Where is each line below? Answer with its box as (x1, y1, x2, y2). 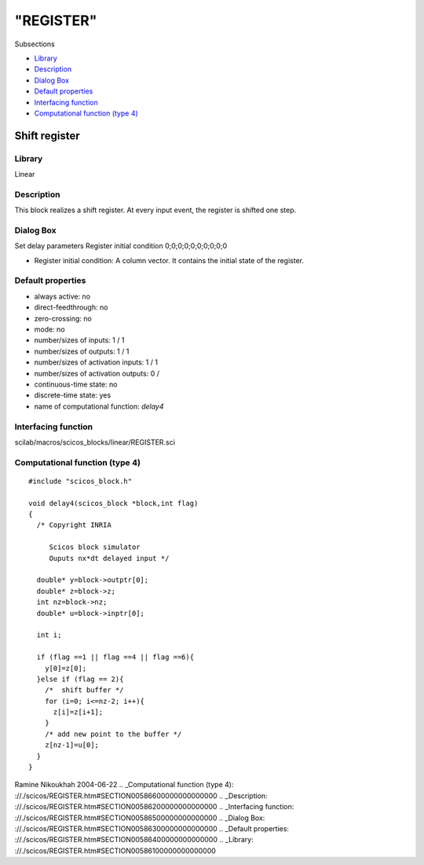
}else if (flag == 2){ (36, 674, 124, 684)
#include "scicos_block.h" (28, 476, 133, 486)
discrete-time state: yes (34, 390, 111, 400)
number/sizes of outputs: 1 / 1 (34, 346, 130, 356)
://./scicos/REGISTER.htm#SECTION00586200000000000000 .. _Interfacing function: (14, 802, 294, 812)
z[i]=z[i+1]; (53, 708, 104, 717)
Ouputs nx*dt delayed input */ (49, 554, 170, 563)
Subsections (14, 39, 55, 49)
